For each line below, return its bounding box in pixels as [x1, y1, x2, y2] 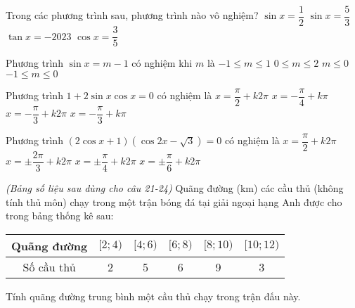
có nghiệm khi [131, 56, 193, 70]
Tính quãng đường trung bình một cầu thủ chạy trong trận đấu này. [6, 288, 301, 303]
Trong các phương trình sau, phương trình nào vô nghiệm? [6, 8, 259, 23]
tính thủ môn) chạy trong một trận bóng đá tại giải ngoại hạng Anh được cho [6, 194, 342, 209]
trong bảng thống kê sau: [6, 208, 114, 223]
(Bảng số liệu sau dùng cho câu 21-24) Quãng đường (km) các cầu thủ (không [6, 180, 344, 195]
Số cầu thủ [22, 258, 76, 275]
